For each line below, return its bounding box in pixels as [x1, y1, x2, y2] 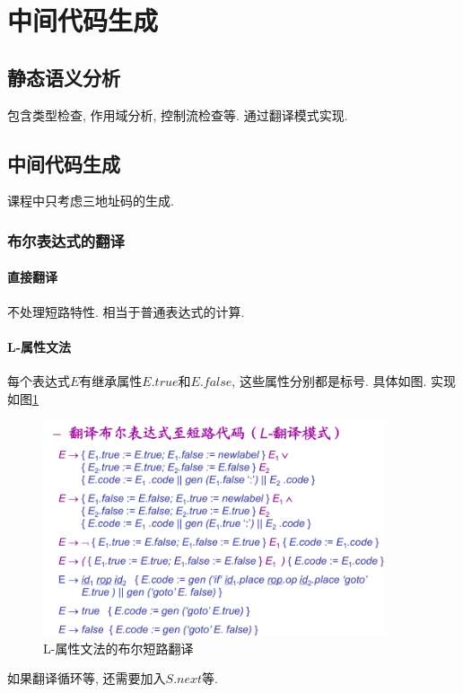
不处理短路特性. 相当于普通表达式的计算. [7, 302, 245, 320]
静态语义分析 [7, 63, 120, 91]
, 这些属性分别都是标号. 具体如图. [231, 372, 427, 390]
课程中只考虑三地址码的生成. [7, 191, 174, 210]
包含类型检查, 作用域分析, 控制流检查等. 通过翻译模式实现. [7, 105, 348, 124]
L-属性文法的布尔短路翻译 [43, 638, 194, 657]
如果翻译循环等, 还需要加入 [7, 669, 166, 688]
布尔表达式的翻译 [7, 229, 125, 251]
